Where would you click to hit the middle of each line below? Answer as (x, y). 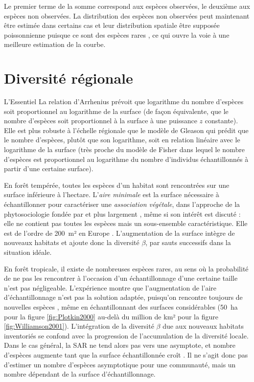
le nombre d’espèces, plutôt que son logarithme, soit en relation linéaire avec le (122, 140)
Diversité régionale (69, 78)
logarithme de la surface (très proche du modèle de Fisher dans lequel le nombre (124, 149)
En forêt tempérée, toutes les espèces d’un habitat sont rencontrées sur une (117, 185)
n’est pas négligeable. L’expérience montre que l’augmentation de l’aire (110, 287)
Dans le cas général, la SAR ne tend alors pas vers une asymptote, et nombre (120, 345)
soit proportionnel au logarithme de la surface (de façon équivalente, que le (116, 111)
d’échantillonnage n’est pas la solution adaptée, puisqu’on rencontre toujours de (123, 297)
